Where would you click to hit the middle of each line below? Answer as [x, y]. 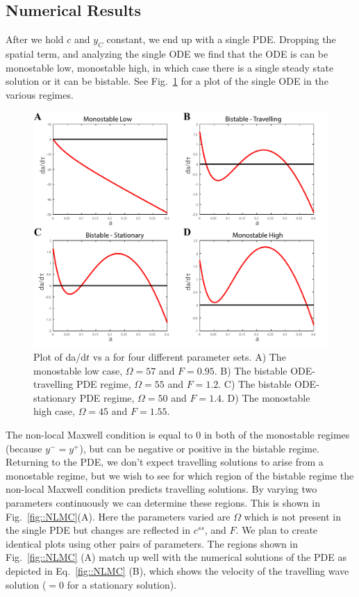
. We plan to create [277, 530]
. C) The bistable [255, 384]
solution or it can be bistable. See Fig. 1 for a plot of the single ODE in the [167, 81]
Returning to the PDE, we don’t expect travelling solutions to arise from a [165, 462]
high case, [54, 411]
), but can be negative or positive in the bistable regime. [200, 448]
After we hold [35, 39]
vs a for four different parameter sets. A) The [189, 357]
